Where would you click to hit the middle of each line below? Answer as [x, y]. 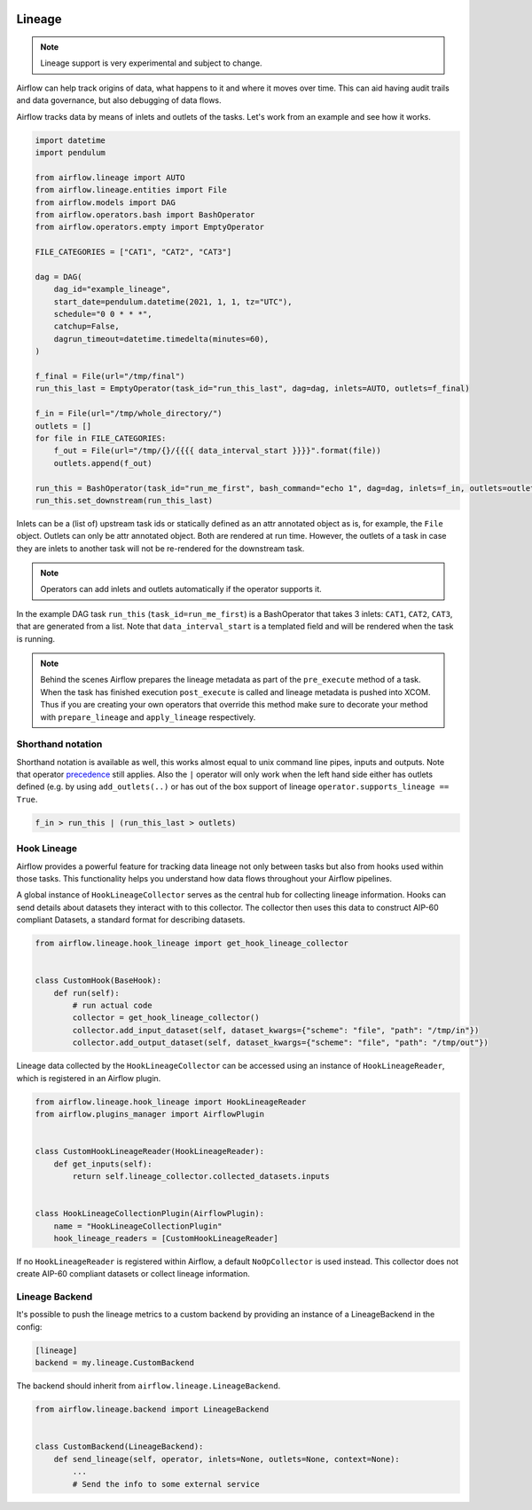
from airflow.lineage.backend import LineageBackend [152, 1410]
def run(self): [86, 993]
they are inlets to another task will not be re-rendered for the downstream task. [160, 548]
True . [27, 799]
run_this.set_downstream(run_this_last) [124, 500]
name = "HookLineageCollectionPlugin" [138, 1226]
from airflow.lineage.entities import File [131, 190]
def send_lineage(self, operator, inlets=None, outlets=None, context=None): [227, 1459]
